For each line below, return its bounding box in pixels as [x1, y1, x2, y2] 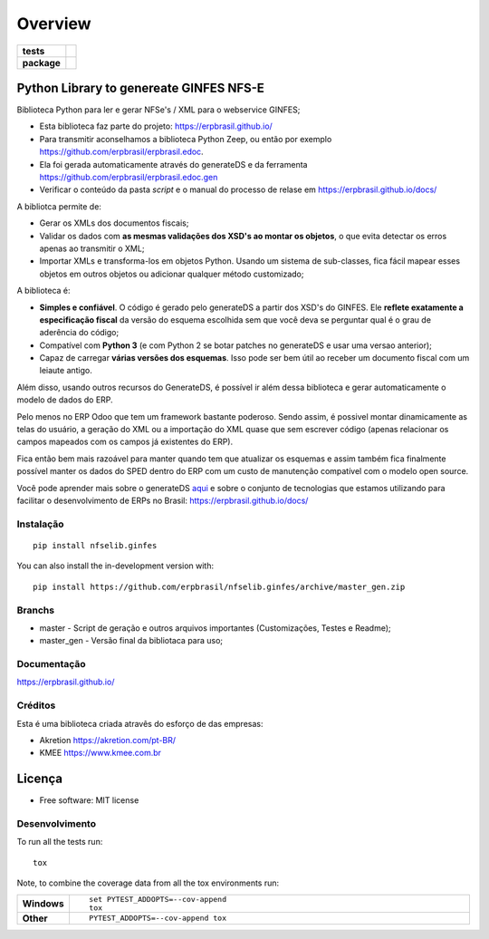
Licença [16, 771, 63, 787]
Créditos [16, 699, 56, 712]
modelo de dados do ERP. [16, 394, 113, 405]
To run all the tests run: [16, 837, 103, 847]
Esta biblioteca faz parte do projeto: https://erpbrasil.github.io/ [39, 121, 273, 131]
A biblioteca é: [16, 286, 72, 296]
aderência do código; [39, 327, 120, 338]
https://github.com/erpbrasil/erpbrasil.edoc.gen [39, 172, 218, 183]
